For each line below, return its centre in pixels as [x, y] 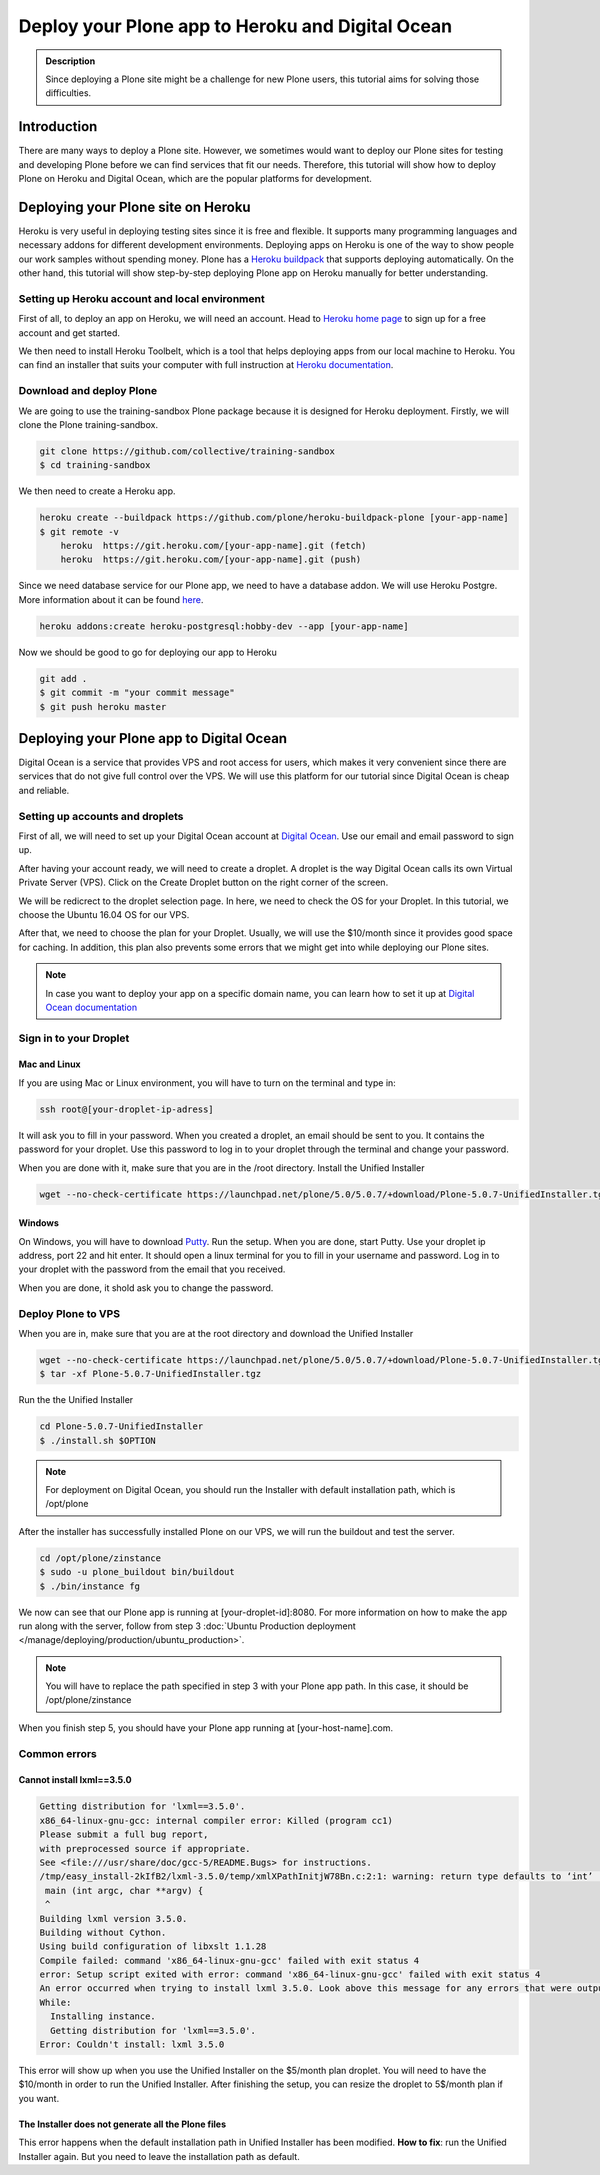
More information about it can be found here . [111, 599]
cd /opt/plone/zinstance [100, 1558]
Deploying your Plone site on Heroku [134, 206]
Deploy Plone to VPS [69, 1313]
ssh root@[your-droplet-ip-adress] [126, 1109]
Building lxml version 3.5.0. [113, 1918]
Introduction [58, 126]
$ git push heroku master [103, 706]
